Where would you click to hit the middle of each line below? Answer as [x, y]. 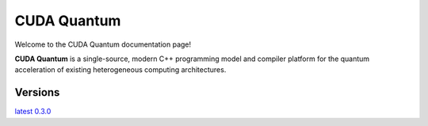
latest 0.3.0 [33, 112]
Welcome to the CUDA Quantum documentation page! [103, 44]
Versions [37, 92]
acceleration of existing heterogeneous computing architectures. [120, 70]
